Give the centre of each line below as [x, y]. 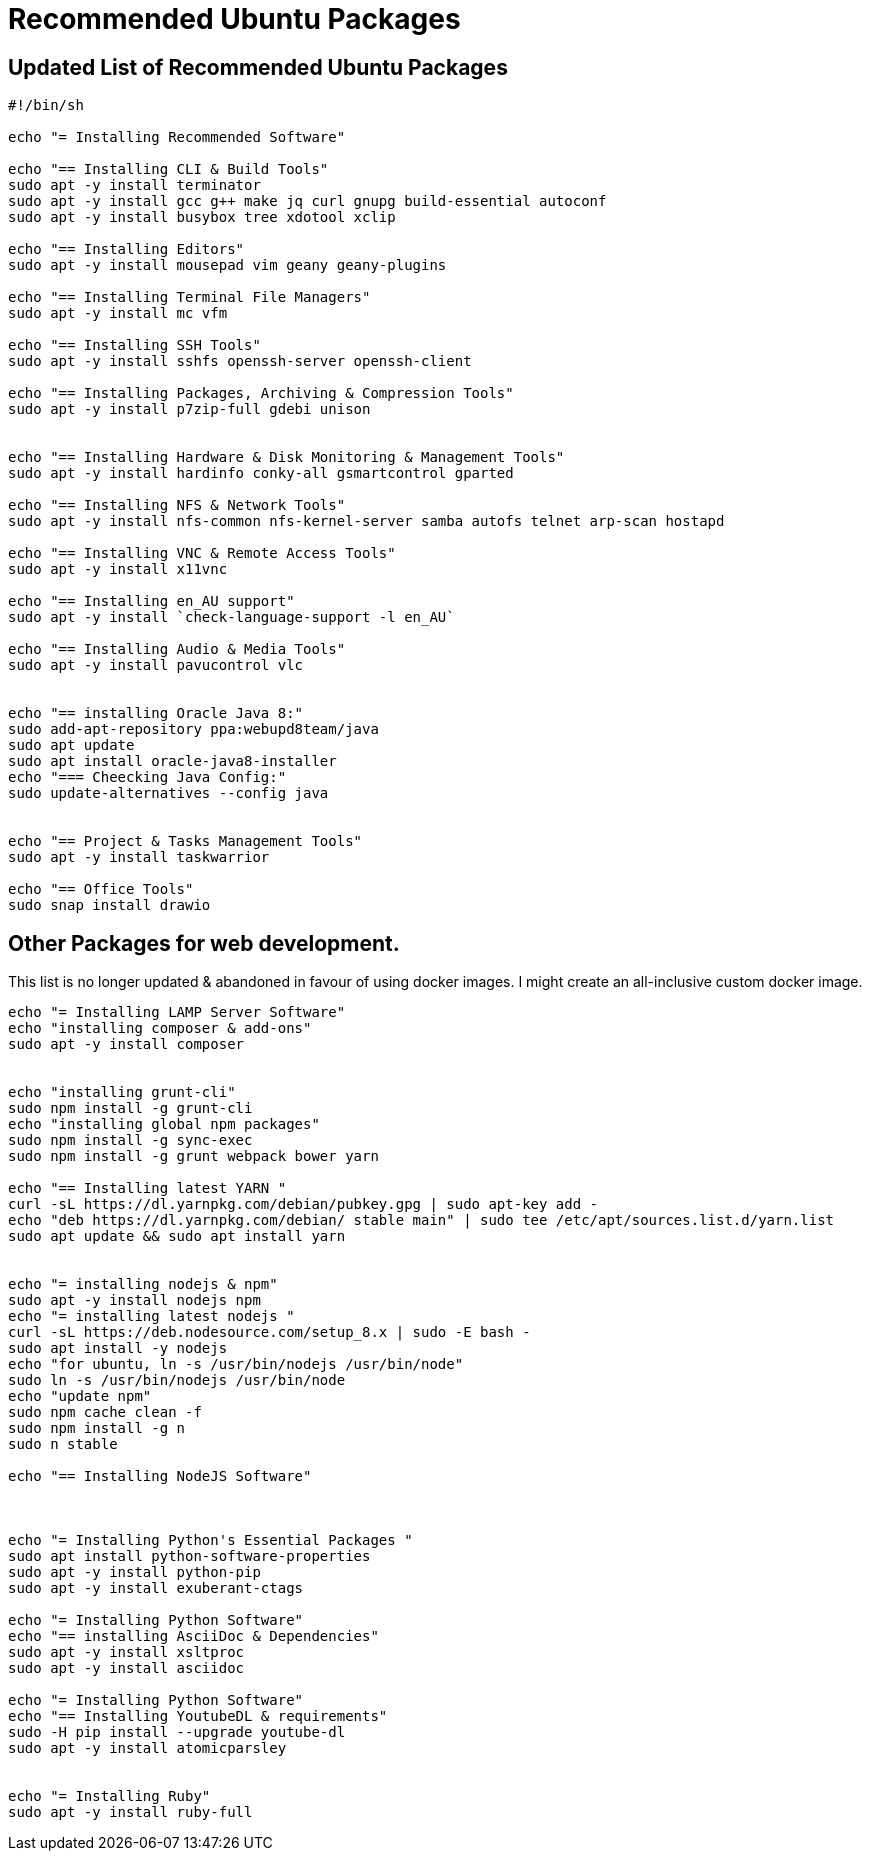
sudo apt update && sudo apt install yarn [177, 1236]
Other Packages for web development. [204, 943]
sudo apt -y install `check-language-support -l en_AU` [231, 617]
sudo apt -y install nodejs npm [134, 1300]
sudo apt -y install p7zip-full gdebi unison [189, 409]
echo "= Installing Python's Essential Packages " [210, 1540]
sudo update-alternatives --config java [168, 793]
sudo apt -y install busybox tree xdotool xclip [202, 217]
